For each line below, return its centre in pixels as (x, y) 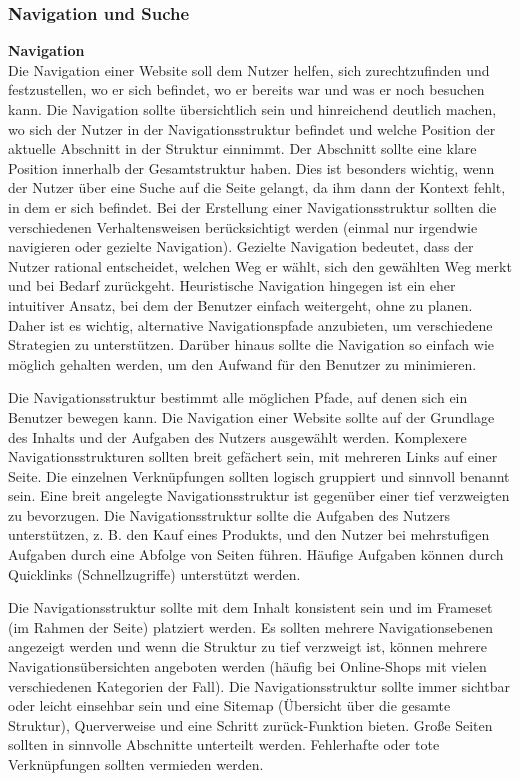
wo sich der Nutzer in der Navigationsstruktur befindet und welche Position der (252, 128)
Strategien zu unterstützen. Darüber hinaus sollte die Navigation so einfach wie (251, 344)
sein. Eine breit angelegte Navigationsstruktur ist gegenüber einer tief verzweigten (259, 495)
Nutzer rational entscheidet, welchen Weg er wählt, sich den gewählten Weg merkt (260, 265)
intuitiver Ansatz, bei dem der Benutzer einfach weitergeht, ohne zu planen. (240, 304)
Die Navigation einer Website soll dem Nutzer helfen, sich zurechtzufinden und (249, 69)
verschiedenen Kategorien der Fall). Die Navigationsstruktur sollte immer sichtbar (259, 685)
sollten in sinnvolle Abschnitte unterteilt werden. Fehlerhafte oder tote (224, 744)
